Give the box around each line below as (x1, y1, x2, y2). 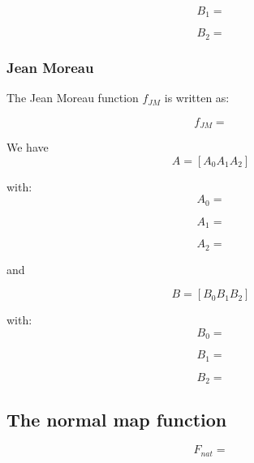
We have (6, 139, 49, 156)
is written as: (164, 89, 230, 106)
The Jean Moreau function (6, 89, 139, 106)
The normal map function (6, 406, 227, 431)
